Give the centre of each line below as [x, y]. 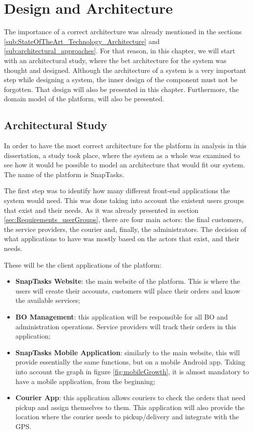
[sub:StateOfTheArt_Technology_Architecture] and [82, 41]
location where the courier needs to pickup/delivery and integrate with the [127, 417]
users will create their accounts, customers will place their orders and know [128, 290]
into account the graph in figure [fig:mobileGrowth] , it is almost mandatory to [132, 371]
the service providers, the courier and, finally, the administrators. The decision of [125, 229]
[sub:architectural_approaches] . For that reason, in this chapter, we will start [120, 51]
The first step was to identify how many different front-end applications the [117, 191]
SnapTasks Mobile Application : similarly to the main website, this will [127, 352]
